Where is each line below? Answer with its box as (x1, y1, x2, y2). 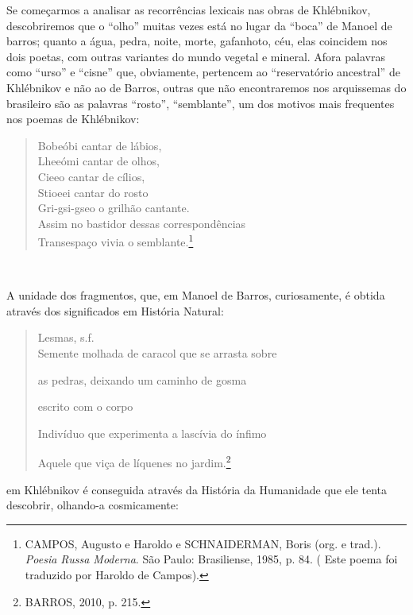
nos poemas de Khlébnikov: (6, 110, 140, 127)
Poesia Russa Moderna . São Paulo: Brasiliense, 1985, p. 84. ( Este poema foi (25, 551, 398, 567)
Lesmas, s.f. (37, 329, 95, 346)
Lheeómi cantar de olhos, (37, 153, 160, 169)
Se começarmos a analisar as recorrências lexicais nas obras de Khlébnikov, (6, 2, 371, 17)
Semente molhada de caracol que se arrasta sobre (37, 344, 277, 361)
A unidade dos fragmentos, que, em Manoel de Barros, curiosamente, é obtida (6, 287, 385, 304)
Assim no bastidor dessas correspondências (37, 215, 246, 231)
